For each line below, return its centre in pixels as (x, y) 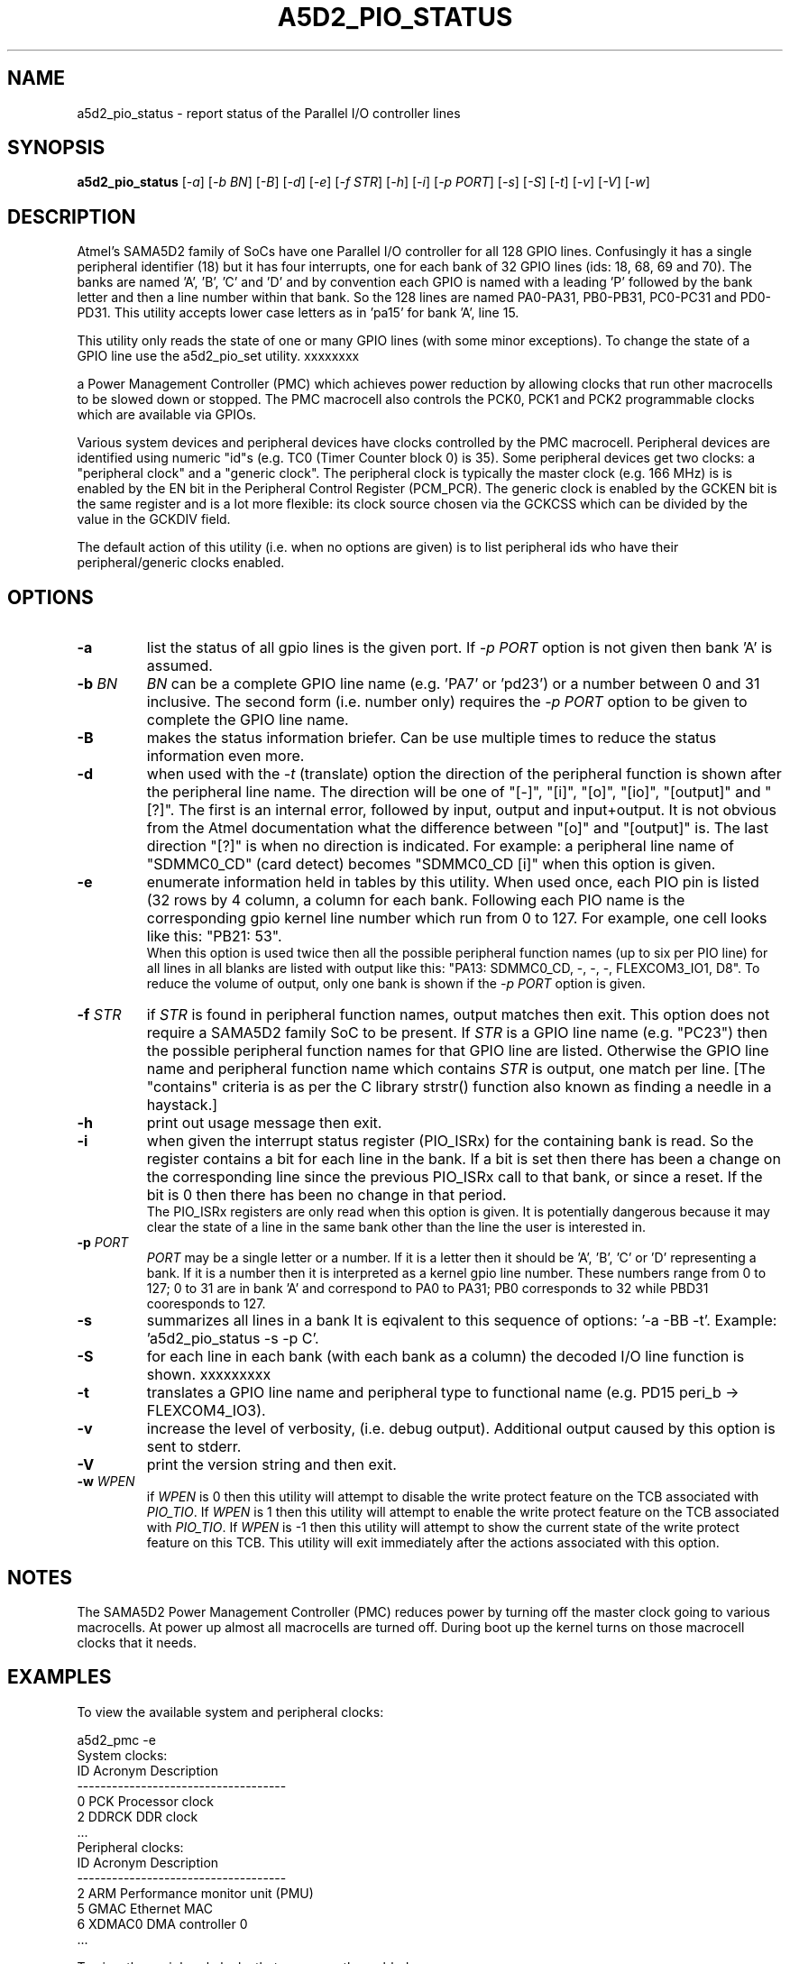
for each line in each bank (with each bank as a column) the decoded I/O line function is (446, 1357)
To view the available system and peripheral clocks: (230, 1712)
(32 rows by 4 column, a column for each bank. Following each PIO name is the (416, 900)
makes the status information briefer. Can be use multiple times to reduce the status (432, 738)
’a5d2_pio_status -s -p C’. (233, 1339)
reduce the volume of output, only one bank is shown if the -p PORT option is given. (396, 984)
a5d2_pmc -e (116, 1739)
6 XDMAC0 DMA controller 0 (162, 1923)
